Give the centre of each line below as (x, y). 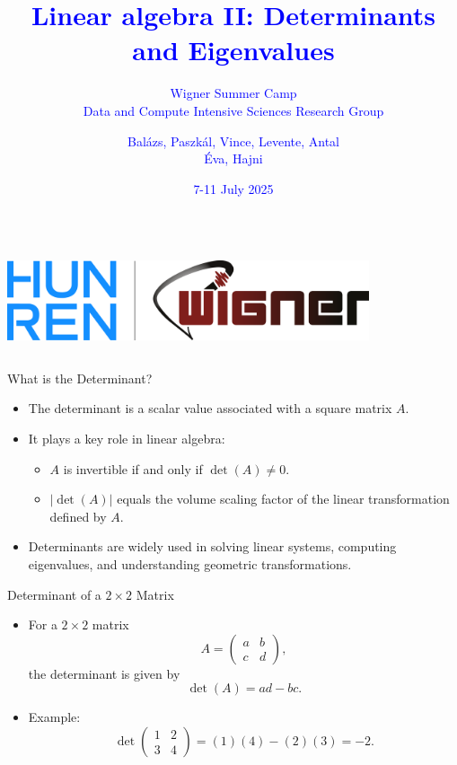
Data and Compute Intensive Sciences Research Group (233, 110)
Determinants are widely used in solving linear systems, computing (212, 546)
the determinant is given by (104, 673)
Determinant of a (54, 594)
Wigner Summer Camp (233, 93)
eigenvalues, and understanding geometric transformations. (190, 564)
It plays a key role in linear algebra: (127, 439)
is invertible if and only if (133, 468)
